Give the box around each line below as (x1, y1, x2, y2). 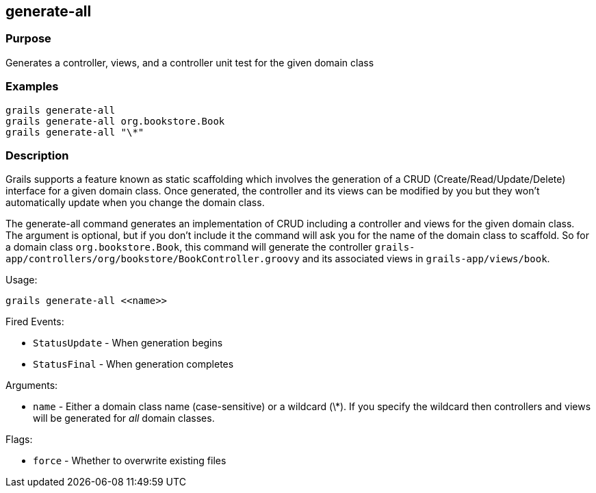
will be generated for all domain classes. (33, 412, 215, 425)
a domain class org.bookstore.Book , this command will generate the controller (5, 241, 372, 253)
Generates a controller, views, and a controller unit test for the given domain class (5, 56, 374, 68)
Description (5, 148, 69, 162)
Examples (5, 79, 59, 94)
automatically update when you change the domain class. (5, 197, 265, 209)
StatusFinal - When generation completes (33, 358, 234, 370)
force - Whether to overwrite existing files (33, 455, 226, 467)
